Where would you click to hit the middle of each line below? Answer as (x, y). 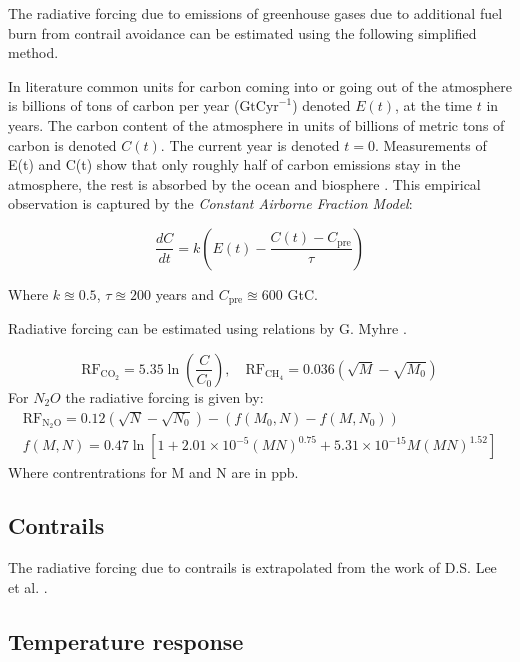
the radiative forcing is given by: (164, 396)
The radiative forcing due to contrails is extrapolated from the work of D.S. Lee (252, 567)
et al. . (28, 586)
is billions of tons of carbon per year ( (124, 105)
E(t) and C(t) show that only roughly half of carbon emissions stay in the (234, 164)
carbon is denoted (62, 144)
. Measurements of (430, 144)
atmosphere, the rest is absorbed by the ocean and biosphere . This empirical (244, 183)
